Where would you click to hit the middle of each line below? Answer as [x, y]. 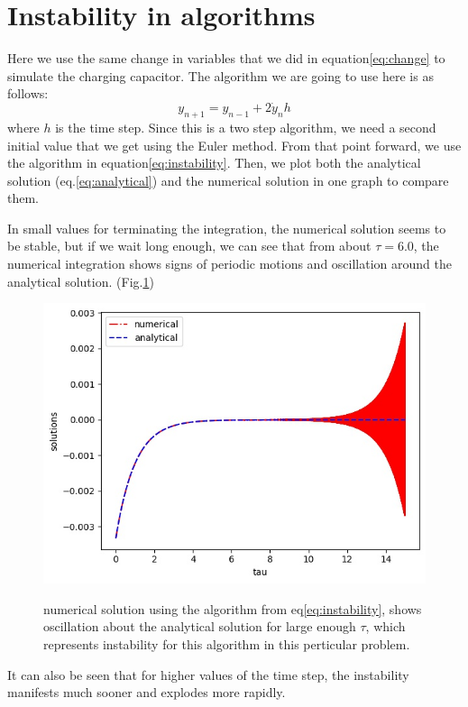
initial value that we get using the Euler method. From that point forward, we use [234, 145]
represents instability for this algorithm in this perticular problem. [227, 643]
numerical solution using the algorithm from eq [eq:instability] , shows [233, 608]
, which [385, 626]
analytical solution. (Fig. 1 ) [81, 281]
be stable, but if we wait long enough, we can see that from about [189, 246]
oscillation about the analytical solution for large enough [200, 626]
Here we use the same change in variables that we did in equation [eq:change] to [226, 58]
